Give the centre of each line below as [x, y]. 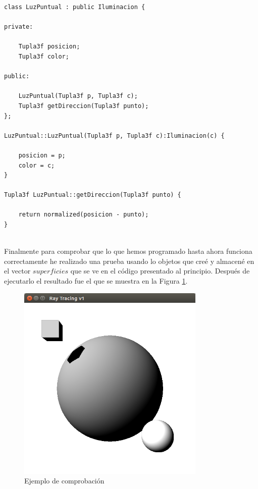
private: [19, 27]
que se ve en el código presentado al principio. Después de [160, 271]
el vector [17, 271]
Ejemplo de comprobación [64, 481]
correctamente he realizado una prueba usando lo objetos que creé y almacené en [129, 261]
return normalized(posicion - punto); [84, 215]
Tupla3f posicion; [49, 47]
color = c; [37, 165]
